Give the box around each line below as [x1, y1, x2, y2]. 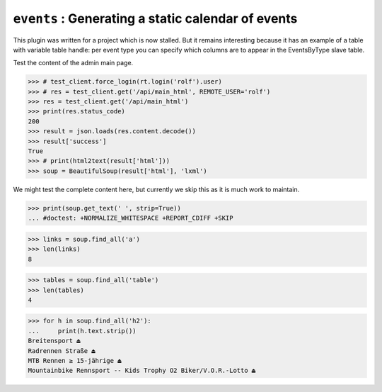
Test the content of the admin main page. [13, 59, 134, 67]
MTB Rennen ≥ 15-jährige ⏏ [28, 357, 122, 365]
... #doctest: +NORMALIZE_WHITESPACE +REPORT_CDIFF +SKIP [28, 214, 233, 223]
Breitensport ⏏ [28, 337, 81, 345]
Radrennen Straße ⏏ [28, 347, 95, 354]
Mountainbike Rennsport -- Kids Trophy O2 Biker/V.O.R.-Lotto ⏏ [28, 366, 256, 375]
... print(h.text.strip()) [28, 327, 137, 335]
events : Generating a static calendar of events [13, 11, 298, 26]
